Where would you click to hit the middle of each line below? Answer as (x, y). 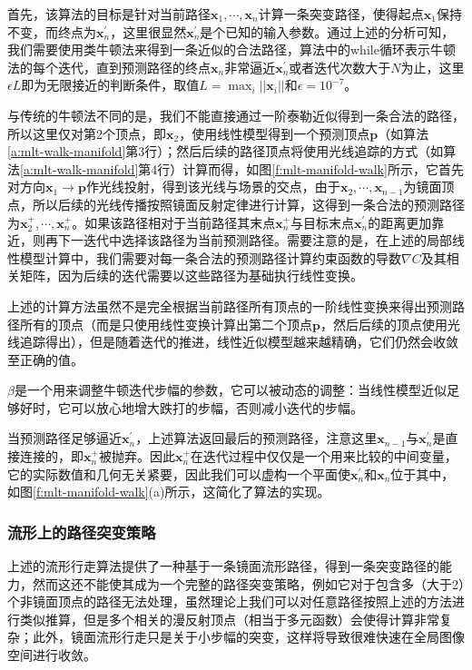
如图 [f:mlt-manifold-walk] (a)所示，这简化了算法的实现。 (169, 492)
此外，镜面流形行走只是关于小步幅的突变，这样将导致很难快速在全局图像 (248, 637)
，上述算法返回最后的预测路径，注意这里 (256, 438)
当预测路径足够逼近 (64, 438)
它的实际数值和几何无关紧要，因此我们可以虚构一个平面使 (179, 473)
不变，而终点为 (52, 31)
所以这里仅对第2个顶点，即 (87, 133)
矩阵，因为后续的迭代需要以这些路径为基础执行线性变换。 (191, 276)
